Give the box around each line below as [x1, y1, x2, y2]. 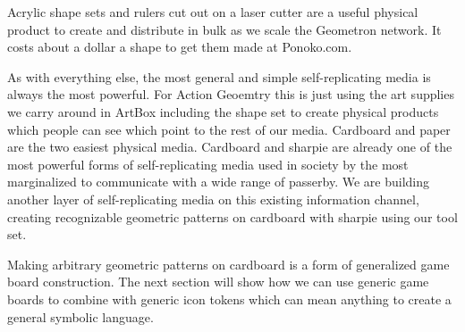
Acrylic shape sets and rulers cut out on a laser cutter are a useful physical [7, 3, 418, 21]
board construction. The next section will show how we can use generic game [7, 272, 429, 291]
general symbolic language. [7, 307, 154, 326]
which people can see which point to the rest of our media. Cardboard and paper [7, 120, 451, 138]
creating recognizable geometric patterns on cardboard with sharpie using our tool [7, 207, 458, 226]
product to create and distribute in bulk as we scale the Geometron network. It [7, 20, 442, 38]
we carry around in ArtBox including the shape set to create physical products [7, 102, 439, 120]
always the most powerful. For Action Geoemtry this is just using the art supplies [7, 85, 454, 104]
